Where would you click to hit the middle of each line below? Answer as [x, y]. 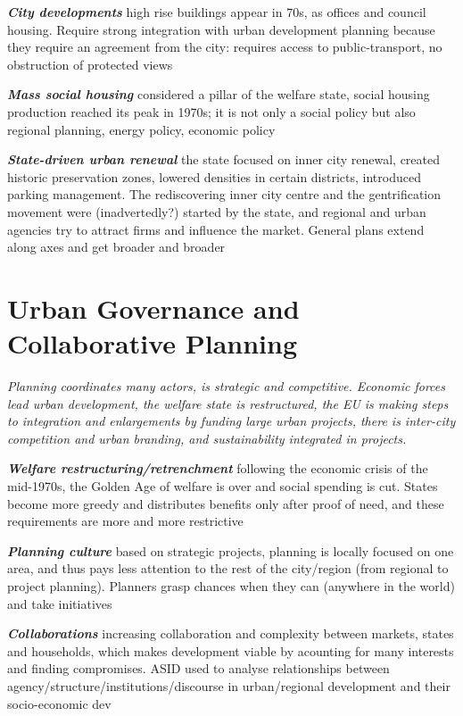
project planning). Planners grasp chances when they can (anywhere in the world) [231, 585]
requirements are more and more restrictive [125, 521]
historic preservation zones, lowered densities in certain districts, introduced [214, 176]
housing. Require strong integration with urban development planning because [221, 29]
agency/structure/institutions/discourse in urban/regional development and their [229, 685]
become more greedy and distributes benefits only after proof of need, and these [226, 503]
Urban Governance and [153, 308]
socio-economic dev [59, 703]
